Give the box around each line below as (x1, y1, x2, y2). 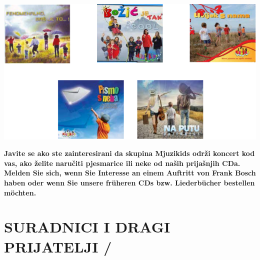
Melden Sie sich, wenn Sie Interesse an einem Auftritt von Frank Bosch (4, 167, 256, 178)
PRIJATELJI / (4, 236, 112, 256)
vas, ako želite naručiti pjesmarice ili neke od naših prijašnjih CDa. (4, 157, 240, 168)
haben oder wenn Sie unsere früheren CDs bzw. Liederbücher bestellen (4, 177, 255, 187)
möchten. (4, 187, 36, 197)
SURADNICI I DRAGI (4, 216, 170, 237)
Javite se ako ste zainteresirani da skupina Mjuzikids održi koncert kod (4, 148, 255, 158)
